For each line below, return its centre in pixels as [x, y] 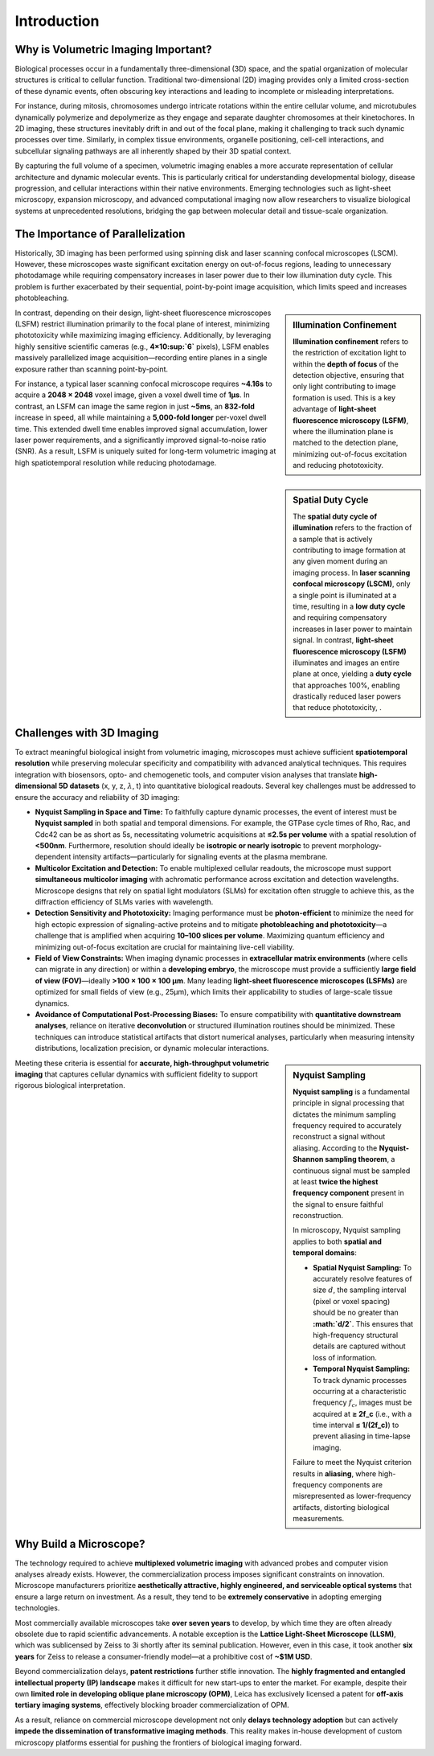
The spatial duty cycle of [335, 516]
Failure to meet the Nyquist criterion [352, 1463]
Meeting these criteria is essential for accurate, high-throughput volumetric [142, 1063]
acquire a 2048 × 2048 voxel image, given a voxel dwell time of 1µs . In [132, 395]
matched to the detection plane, [346, 443]
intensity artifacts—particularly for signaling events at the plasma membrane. [201, 857]
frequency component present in [349, 1193]
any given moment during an [340, 561]
